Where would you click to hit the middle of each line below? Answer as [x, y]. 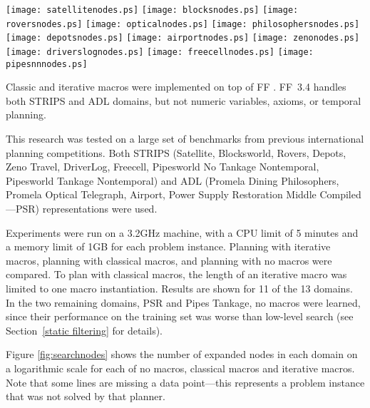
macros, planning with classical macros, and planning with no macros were [169, 260]
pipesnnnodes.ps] [47, 64]
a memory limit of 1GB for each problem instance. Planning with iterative [168, 246]
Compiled [340, 194]
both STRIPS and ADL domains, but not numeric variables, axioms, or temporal [184, 100]
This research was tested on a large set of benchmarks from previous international [185, 139]
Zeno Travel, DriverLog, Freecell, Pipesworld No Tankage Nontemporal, [163, 167]
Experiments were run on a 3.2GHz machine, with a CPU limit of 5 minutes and [182, 232]
